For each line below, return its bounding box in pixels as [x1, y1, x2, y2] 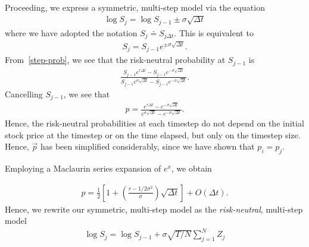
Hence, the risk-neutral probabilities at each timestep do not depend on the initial [5, 117, 304, 129]
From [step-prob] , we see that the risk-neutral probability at [5, 53, 226, 66]
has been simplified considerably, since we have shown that [40, 140, 255, 153]
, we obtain [171, 162, 212, 175]
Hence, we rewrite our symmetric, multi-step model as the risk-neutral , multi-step [5, 202, 303, 215]
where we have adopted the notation [5, 26, 138, 39]
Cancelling [5, 87, 43, 100]
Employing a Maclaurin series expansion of [5, 162, 161, 175]
